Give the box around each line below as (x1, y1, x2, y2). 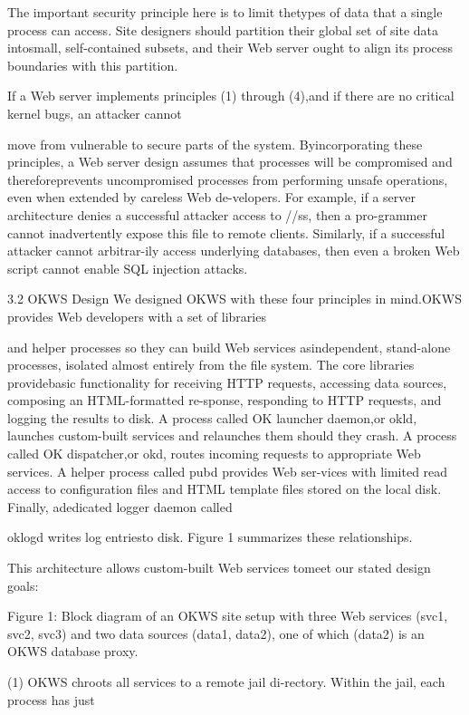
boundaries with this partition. (7, 55, 178, 74)
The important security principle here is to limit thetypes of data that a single (7, 3, 443, 21)
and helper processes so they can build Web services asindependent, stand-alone (7, 337, 451, 356)
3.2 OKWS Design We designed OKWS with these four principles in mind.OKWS (7, 289, 462, 308)
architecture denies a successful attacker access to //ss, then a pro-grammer (7, 205, 427, 224)
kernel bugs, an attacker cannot (7, 103, 182, 122)
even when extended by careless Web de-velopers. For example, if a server (7, 188, 416, 207)
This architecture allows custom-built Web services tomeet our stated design (7, 558, 431, 577)
